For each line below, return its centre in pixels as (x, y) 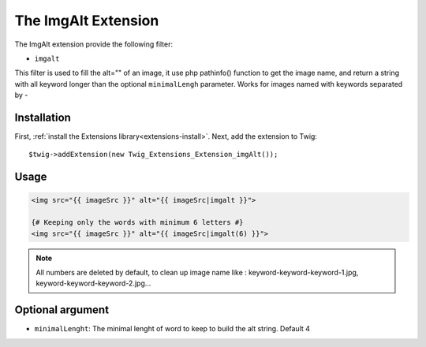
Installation (43, 117)
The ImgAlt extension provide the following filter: (94, 44)
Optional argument (62, 310)
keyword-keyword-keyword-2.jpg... (93, 283)
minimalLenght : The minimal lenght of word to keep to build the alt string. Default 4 (172, 329)
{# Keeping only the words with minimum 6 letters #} (137, 222)
